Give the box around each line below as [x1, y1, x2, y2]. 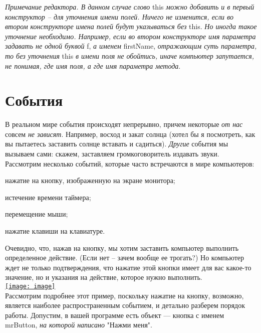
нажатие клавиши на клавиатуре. [5, 226, 105, 236]
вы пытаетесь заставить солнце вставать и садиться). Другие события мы [5, 138, 228, 149]
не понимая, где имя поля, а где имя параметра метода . [5, 60, 181, 71]
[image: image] [5, 283, 56, 290]
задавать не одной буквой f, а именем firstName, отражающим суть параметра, [5, 41, 257, 51]
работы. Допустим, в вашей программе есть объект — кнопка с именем [5, 309, 224, 320]
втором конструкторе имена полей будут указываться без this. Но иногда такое [5, 21, 257, 32]
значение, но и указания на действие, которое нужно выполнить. [5, 272, 202, 282]
